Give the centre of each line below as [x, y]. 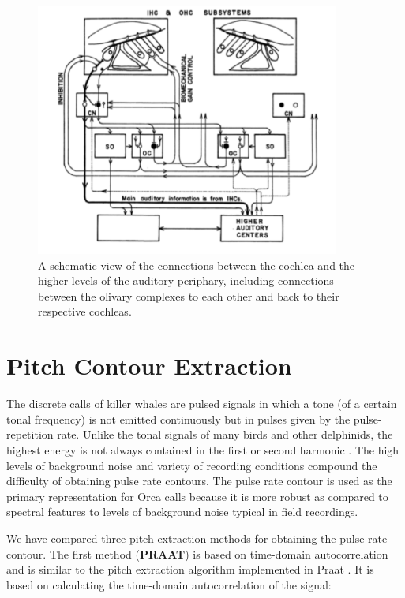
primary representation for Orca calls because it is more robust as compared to [197, 496]
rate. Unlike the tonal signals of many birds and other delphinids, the [225, 434]
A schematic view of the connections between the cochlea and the [197, 265]
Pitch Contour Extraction [149, 366]
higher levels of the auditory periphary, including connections [186, 280]
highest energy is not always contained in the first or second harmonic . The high [203, 449]
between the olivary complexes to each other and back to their [189, 295]
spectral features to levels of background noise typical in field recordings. [182, 512]
